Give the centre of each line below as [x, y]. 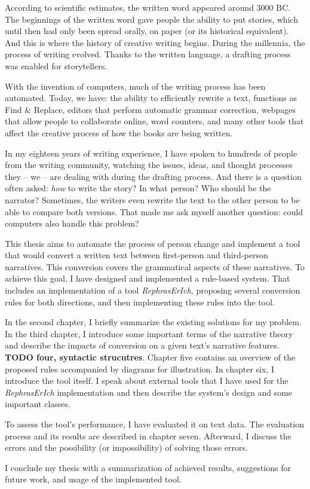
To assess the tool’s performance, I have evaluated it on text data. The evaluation [154, 424]
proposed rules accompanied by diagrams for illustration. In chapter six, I [139, 369]
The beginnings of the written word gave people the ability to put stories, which [152, 19]
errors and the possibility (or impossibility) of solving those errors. [126, 447]
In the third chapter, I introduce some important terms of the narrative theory [149, 333]
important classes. [38, 404]
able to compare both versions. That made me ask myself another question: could [154, 211]
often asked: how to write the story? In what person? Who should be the [138, 188]
